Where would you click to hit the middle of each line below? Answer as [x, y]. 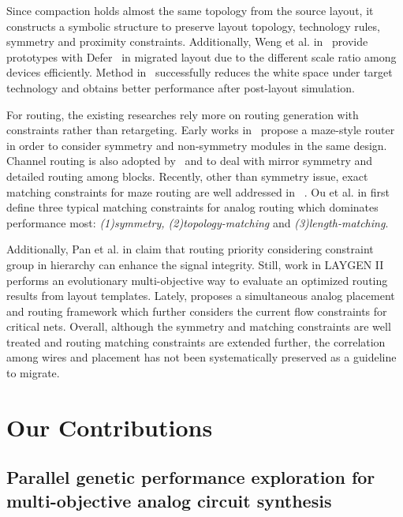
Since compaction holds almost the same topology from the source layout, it [190, 10]
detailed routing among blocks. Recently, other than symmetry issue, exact [187, 176]
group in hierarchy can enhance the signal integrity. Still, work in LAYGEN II [195, 264]
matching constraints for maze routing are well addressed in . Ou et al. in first [198, 191]
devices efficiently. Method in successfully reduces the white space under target [200, 72]
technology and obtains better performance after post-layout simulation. [181, 87]
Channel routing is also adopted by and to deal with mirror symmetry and [190, 161]
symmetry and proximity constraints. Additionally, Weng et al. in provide [187, 41]
